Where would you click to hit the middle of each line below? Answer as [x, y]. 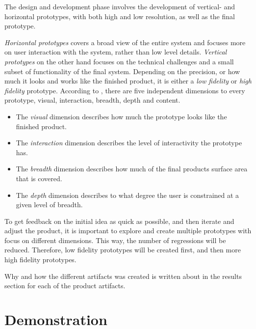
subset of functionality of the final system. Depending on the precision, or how [122, 71]
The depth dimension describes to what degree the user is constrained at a [128, 195]
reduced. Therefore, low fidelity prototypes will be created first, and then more [123, 250]
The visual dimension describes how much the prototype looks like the [121, 116]
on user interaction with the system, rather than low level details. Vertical [116, 52]
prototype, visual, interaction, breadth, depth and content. [92, 100]
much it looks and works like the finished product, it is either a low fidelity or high [128, 81]
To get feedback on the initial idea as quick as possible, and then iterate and [119, 221]
